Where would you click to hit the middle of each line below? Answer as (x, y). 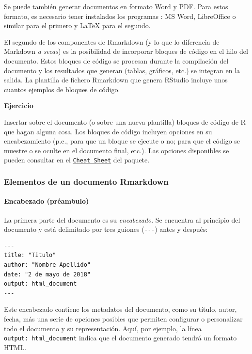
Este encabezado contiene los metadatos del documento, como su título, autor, (120, 309)
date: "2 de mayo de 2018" (47, 274)
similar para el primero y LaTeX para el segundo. (77, 25)
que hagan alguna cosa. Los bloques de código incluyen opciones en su (108, 131)
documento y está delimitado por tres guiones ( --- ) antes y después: (106, 229)
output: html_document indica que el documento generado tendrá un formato (120, 338)
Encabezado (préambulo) (47, 201)
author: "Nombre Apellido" (47, 265)
